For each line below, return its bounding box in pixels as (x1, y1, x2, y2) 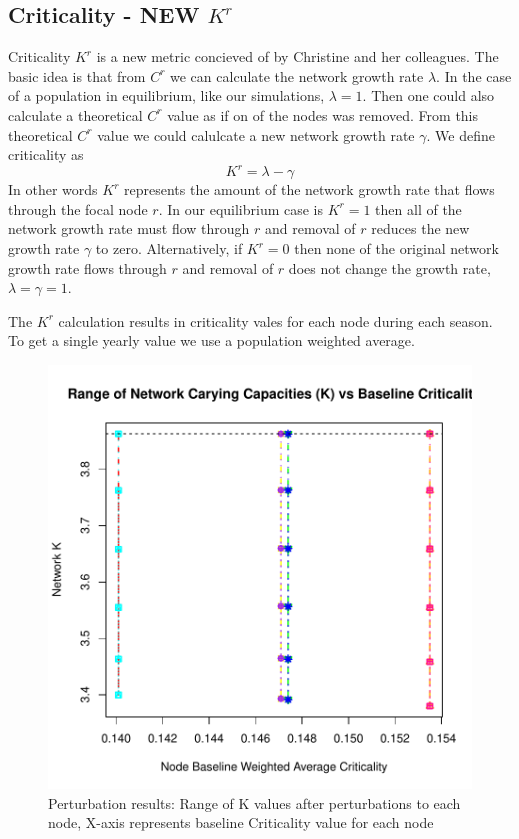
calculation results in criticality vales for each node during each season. (58, 310, 493, 331)
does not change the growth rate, (288, 257, 491, 278)
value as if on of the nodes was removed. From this (167, 104, 479, 125)
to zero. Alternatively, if (95, 238, 243, 259)
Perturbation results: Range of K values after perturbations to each (48, 792, 461, 813)
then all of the (375, 198, 462, 219)
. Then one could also (362, 85, 495, 106)
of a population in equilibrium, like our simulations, (8, 85, 325, 106)
